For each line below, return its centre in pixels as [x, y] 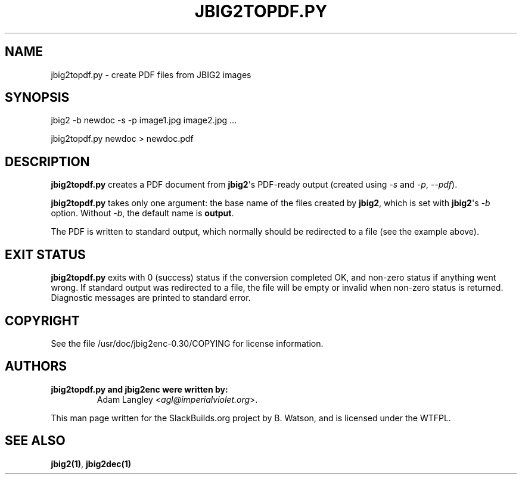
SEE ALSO [35, 441]
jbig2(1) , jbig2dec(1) [91, 464]
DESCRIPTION [47, 161]
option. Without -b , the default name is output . [142, 213]
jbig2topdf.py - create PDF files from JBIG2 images [151, 74]
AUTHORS [36, 366]
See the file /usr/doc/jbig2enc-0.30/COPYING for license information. [187, 343]
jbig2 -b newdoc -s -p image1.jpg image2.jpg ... [144, 120]
